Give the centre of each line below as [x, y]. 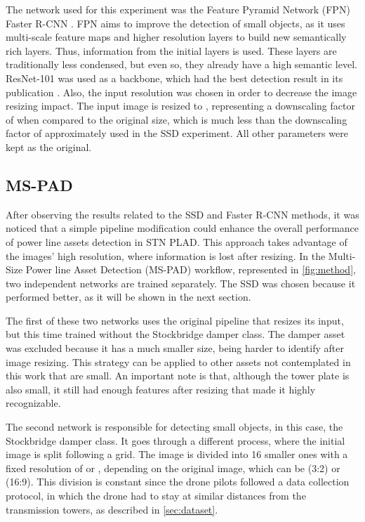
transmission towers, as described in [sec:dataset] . [112, 509]
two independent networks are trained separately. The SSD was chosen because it [181, 283]
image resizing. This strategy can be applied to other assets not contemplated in [178, 361]
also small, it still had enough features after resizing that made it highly [161, 389]
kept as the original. [49, 146]
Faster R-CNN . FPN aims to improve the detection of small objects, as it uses [175, 23]
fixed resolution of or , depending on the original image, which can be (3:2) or [173, 468]
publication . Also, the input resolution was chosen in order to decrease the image [181, 92]
